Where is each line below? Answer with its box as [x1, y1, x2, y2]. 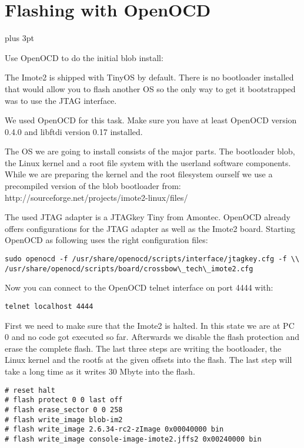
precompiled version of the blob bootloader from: [5, 180, 181, 192]
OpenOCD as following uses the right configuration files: [5, 234, 208, 246]
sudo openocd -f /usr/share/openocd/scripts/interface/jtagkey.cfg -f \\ [5, 255, 300, 264]
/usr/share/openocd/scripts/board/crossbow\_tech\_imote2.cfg [5, 264, 253, 273]
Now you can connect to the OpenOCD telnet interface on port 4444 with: [5, 281, 273, 294]
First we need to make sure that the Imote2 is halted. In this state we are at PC [5, 319, 295, 331]
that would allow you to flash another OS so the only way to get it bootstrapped [5, 82, 296, 95]
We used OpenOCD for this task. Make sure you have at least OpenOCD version [5, 114, 297, 126]
